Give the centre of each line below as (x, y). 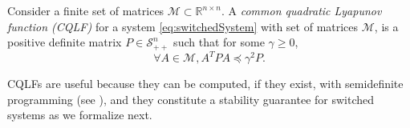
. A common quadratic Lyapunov (301, 10)
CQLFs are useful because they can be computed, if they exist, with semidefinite (205, 84)
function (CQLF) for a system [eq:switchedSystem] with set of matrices (183, 26)
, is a (386, 26)
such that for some (219, 42)
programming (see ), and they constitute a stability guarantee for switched (191, 99)
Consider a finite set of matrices (86, 10)
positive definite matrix (65, 42)
